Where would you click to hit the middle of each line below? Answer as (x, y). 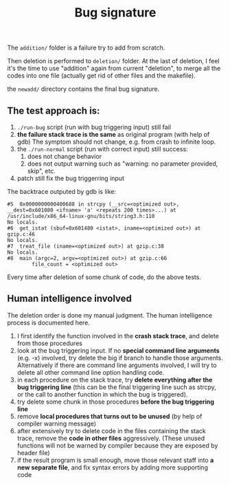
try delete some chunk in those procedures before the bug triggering (116, 401)
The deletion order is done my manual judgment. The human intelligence (110, 315)
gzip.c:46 (21, 234)
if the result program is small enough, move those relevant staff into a (115, 460)
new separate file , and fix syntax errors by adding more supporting (112, 467)
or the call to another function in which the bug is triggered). (102, 394)
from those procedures (49, 343)
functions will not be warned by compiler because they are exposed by (117, 445)
